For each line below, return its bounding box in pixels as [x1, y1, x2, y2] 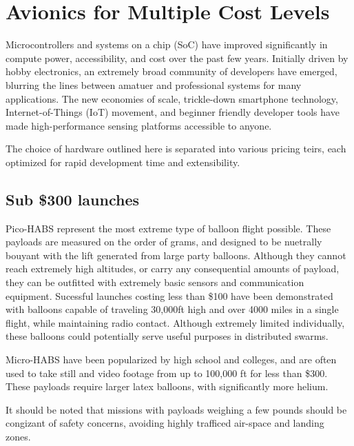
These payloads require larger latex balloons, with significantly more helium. [6, 379, 329, 394]
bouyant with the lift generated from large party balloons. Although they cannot [6, 247, 346, 262]
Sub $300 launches [6, 188, 139, 210]
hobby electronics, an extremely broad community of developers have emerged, [6, 64, 337, 79]
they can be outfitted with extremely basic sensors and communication [6, 275, 304, 290]
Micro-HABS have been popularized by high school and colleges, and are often [6, 352, 337, 367]
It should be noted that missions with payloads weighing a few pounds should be [6, 402, 347, 416]
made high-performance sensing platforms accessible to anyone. [6, 118, 272, 132]
